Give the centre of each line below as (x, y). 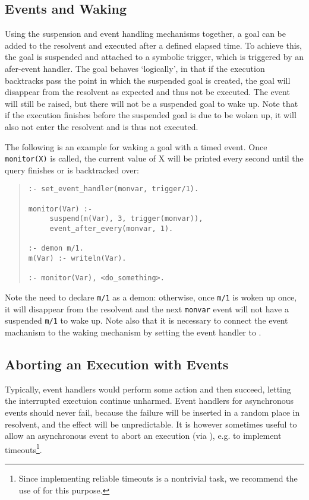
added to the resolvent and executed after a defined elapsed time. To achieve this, (153, 45)
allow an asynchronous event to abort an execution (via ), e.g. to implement (143, 436)
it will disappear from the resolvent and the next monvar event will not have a (147, 308)
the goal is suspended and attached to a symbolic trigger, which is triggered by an (154, 57)
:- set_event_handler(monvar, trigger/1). (113, 189)
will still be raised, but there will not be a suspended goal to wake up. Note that (152, 103)
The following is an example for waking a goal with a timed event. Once (136, 146)
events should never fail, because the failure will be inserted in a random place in (152, 412)
